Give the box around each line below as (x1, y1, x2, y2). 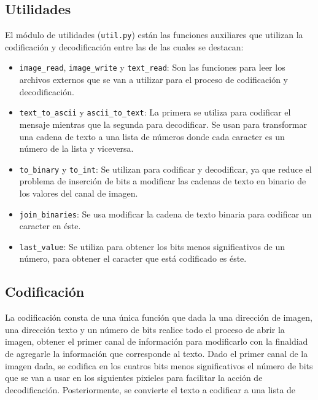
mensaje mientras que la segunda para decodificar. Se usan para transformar (19, 117, 307, 130)
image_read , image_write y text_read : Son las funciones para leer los (19, 61, 285, 74)
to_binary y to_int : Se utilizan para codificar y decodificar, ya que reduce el (19, 162, 312, 175)
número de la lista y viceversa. (19, 142, 134, 155)
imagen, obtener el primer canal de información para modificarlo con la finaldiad (5, 335, 308, 348)
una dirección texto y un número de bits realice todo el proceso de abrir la (5, 323, 285, 335)
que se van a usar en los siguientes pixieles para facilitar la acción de (5, 371, 263, 384)
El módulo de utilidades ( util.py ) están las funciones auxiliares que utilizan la (5, 28, 303, 41)
